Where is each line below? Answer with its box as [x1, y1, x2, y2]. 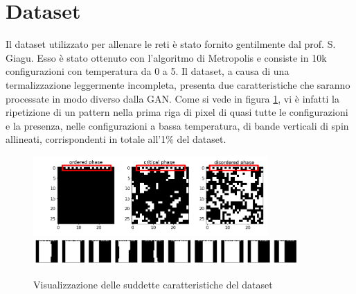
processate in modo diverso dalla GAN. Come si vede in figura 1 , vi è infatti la [6, 91, 339, 105]
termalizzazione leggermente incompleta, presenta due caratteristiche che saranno [6, 77, 350, 92]
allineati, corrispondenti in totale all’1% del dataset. [6, 132, 226, 146]
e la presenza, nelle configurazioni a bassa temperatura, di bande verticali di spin [6, 118, 349, 132]
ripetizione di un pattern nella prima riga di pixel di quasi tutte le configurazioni [6, 105, 348, 119]
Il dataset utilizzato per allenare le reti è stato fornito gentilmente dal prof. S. [6, 37, 336, 51]
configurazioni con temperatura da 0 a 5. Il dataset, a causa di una [6, 64, 290, 78]
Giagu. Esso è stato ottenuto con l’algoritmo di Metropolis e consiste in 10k [6, 50, 327, 64]
